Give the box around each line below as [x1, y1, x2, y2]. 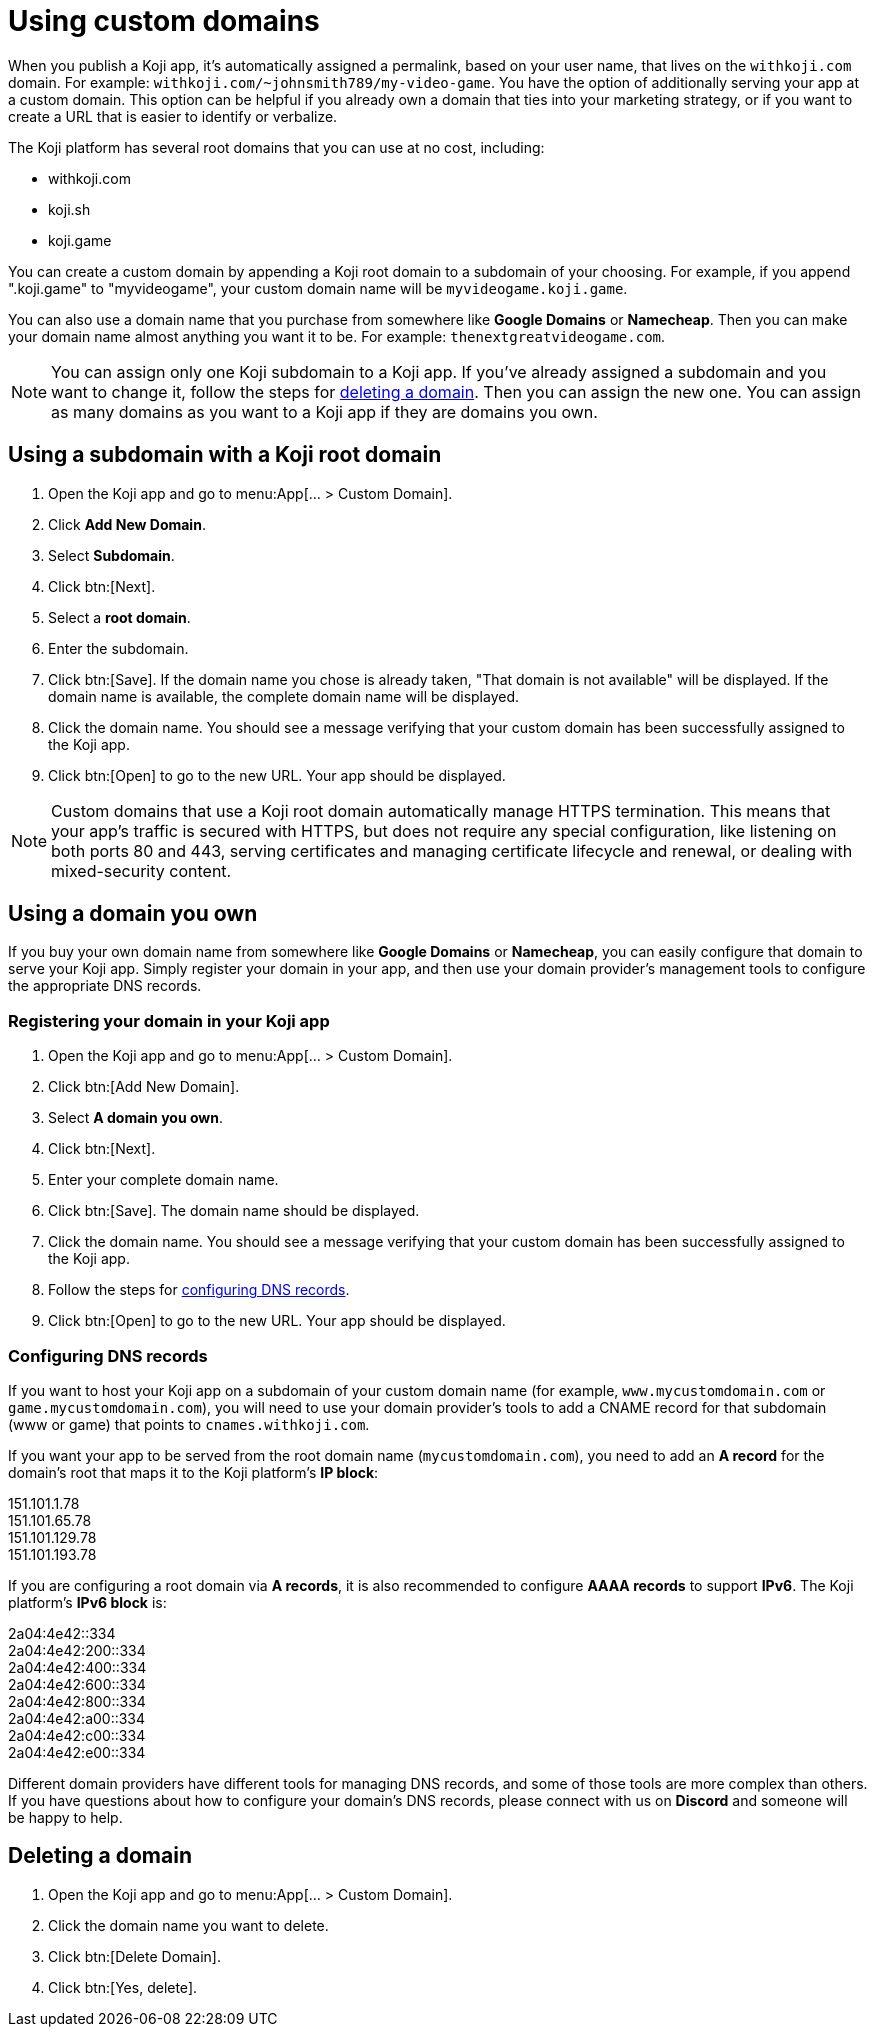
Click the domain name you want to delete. [48, 1916, 329, 1934]
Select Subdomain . [48, 546, 175, 564]
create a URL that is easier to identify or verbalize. [8, 107, 338, 125]
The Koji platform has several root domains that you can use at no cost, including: [8, 138, 545, 156]
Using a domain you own [8, 901, 258, 927]
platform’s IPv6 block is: [8, 1593, 167, 1611]
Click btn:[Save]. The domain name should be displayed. [48, 1202, 420, 1220]
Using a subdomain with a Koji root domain [8, 442, 442, 468]
